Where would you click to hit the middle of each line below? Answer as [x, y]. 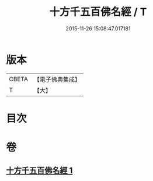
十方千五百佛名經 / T [98, 12]
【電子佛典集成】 [57, 79]
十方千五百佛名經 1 [39, 171]
